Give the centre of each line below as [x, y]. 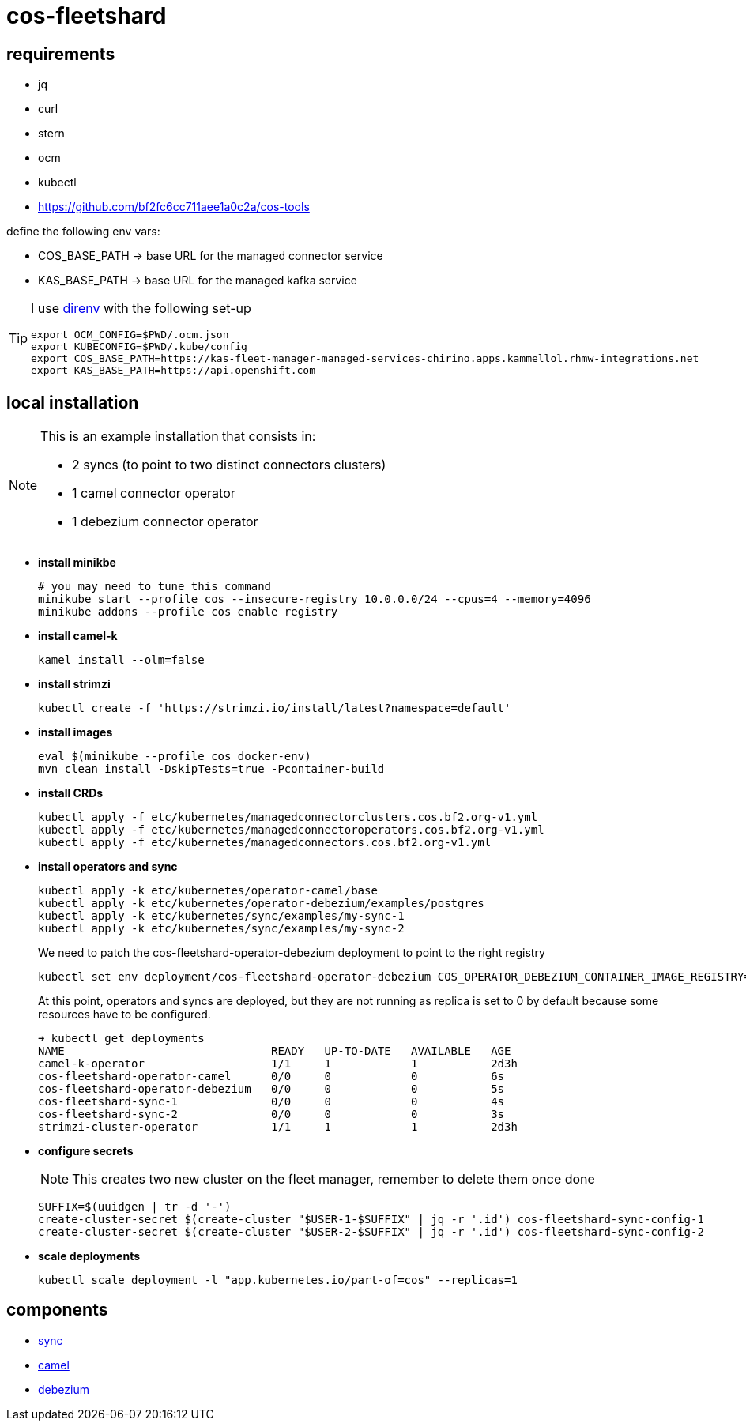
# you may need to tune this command [155, 587]
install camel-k [78, 636]
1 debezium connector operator [165, 522]
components [57, 1310]
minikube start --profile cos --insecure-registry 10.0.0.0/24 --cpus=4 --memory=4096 [315, 599]
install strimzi [74, 684]
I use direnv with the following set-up [141, 309]
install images [75, 732]
